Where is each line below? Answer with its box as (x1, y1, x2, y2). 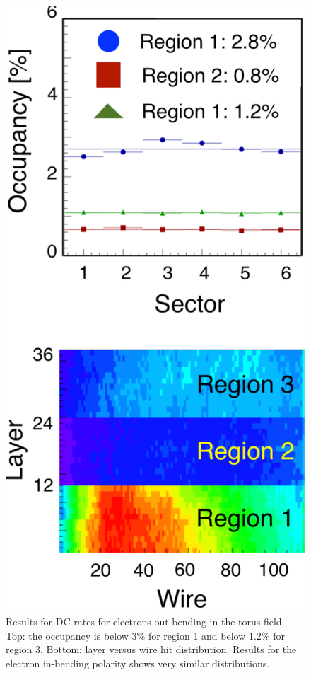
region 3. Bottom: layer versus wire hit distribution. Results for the (6, 642, 297, 657)
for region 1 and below (148, 628, 246, 642)
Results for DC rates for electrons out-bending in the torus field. (6, 613, 285, 628)
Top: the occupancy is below (6, 628, 129, 642)
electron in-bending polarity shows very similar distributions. (6, 655, 270, 670)
